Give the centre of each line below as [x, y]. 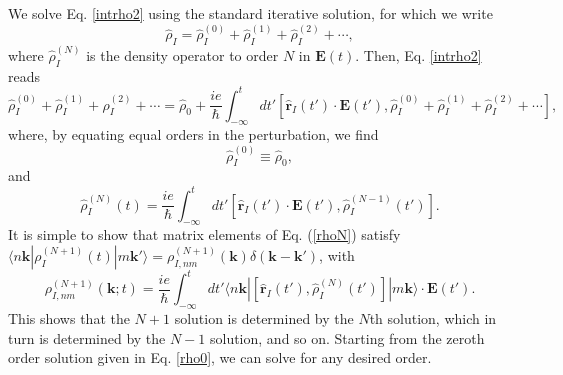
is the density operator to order [182, 54]
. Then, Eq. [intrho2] [418, 54]
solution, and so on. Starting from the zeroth [347, 337]
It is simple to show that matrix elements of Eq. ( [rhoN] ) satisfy [204, 234]
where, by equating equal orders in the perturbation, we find [193, 134]
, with [337, 254]
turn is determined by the [87, 337]
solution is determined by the [264, 318]
